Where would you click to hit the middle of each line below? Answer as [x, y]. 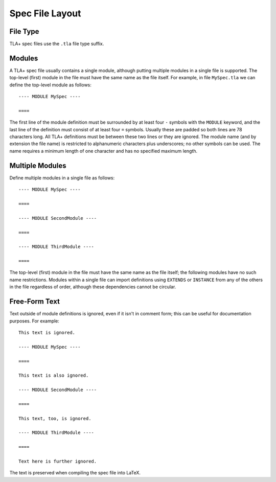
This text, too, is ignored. [55, 418]
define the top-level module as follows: [51, 85]
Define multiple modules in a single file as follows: [62, 178]
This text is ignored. [47, 332]
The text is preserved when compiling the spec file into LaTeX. [75, 473]
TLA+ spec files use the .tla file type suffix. [57, 44]
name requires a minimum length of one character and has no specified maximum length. [103, 151]
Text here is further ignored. [58, 461]
